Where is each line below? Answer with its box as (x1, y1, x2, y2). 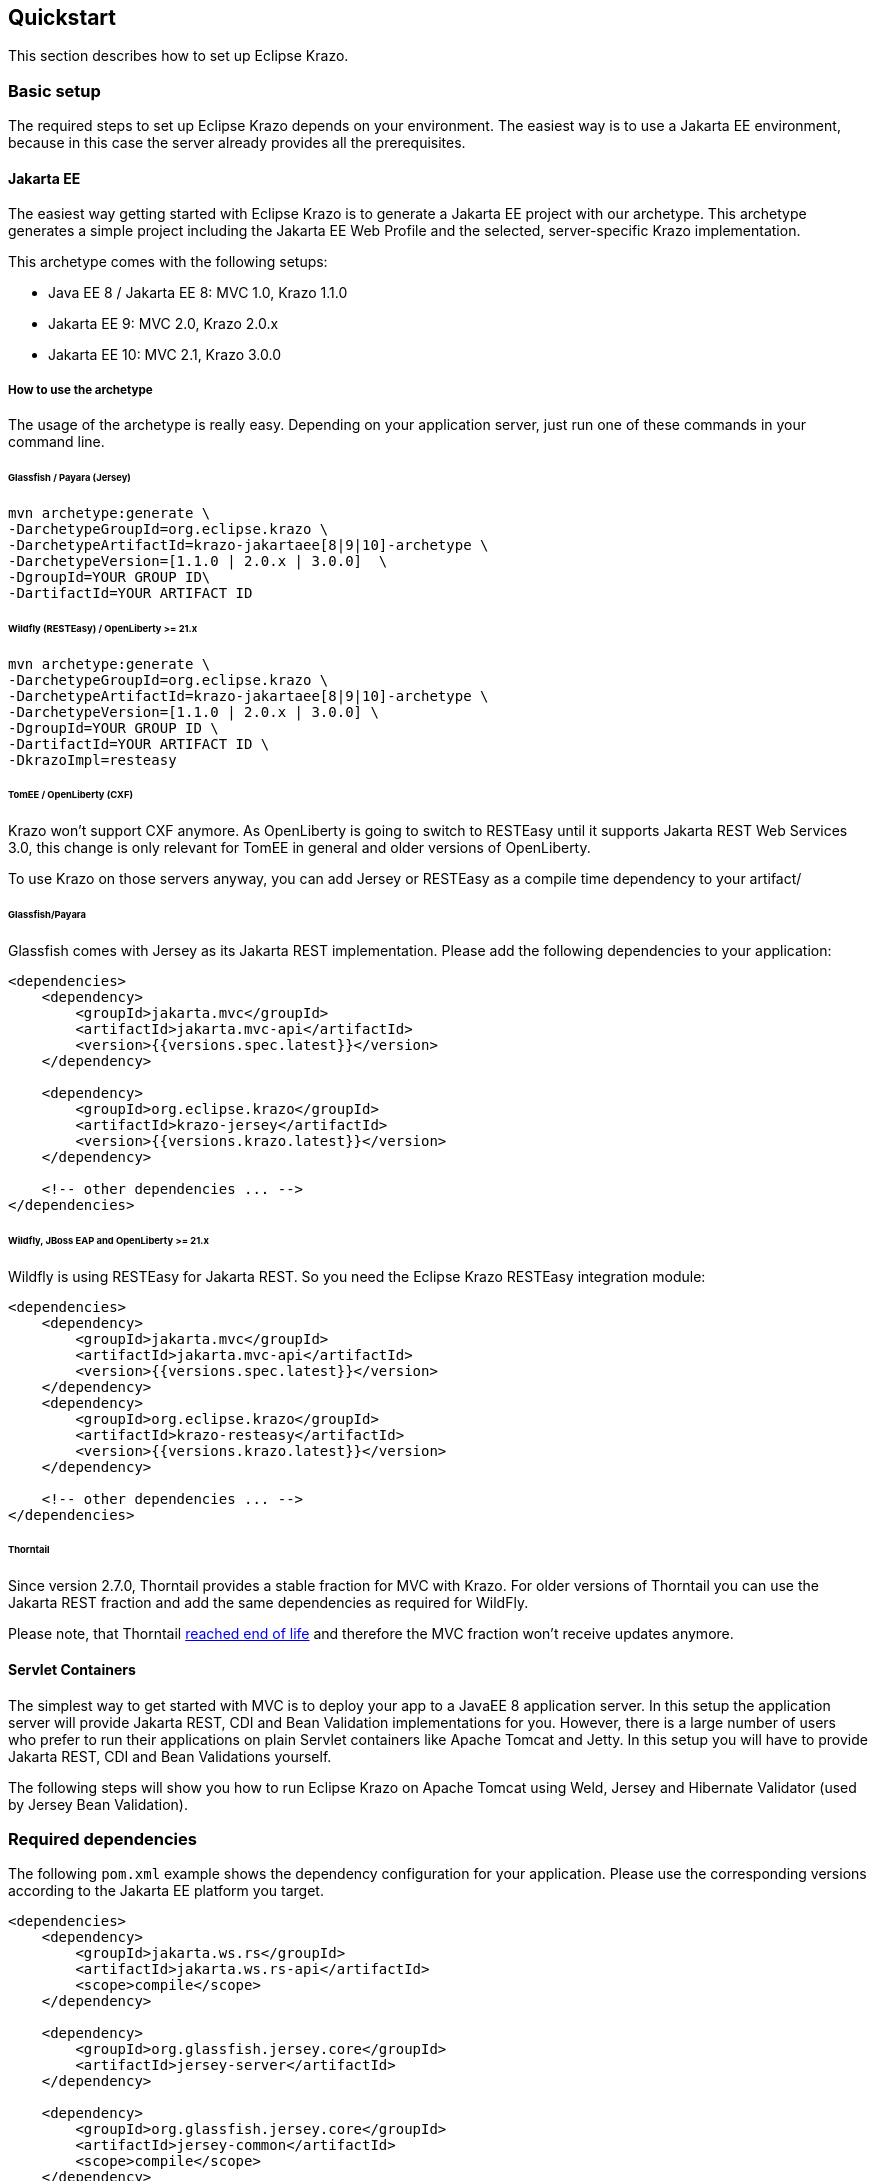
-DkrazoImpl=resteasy (8, 751, 177, 768)
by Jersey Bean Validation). (8, 1795, 188, 1813)
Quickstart (8, 5, 117, 30)
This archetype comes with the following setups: (8, 253, 328, 271)
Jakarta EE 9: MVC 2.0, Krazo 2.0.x (48, 315, 279, 333)
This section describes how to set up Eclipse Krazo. (8, 47, 349, 65)
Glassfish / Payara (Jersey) (8, 472, 131, 484)
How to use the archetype (8, 382, 153, 397)
